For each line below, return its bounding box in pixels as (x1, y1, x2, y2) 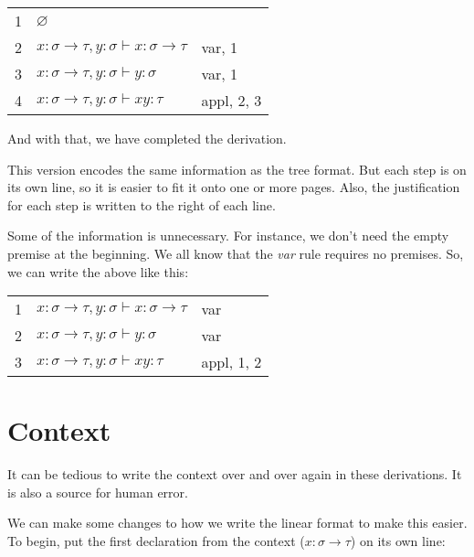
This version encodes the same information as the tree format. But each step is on (7, 159, 467, 178)
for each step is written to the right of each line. (7, 195, 276, 214)
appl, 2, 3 (201, 90, 262, 111)
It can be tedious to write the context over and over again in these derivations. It (7, 465, 462, 484)
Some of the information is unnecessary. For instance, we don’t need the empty (7, 226, 449, 245)
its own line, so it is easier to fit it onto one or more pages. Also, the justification (7, 177, 460, 197)
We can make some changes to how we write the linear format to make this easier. (7, 513, 468, 532)
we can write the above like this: (7, 262, 189, 281)
